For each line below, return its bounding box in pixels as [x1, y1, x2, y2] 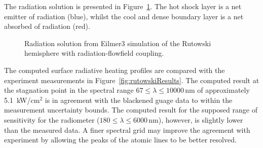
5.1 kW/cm [4, 94, 40, 105]
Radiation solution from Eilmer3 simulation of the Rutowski [24, 38, 211, 48]
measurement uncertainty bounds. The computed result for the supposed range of [4, 104, 257, 115]
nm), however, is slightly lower [148, 114, 243, 125]
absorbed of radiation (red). [4, 21, 90, 31]
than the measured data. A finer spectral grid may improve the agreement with [4, 124, 250, 135]
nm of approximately [185, 85, 250, 95]
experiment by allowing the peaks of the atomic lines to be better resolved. [4, 134, 237, 145]
